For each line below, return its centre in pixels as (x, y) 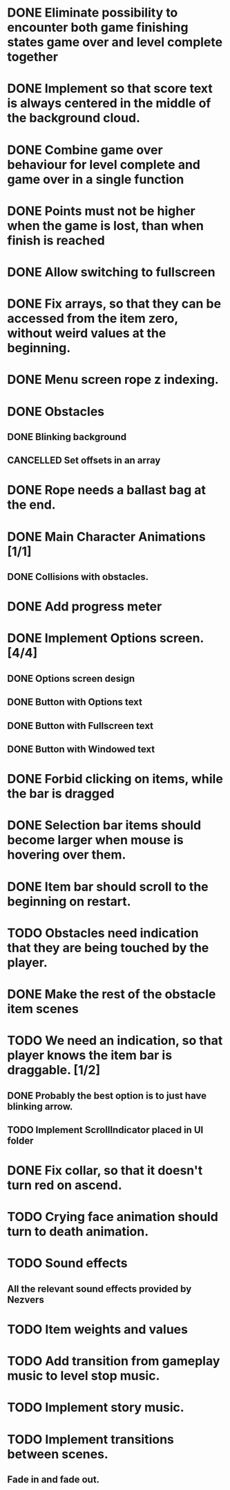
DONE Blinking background (67, 437)
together (33, 57)
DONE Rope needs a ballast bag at (106, 490)
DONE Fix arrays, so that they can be (114, 304)
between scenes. (58, 1454)
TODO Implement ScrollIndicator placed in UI (105, 1130)
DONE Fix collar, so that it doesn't (105, 1171)
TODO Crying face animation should (113, 1217)
